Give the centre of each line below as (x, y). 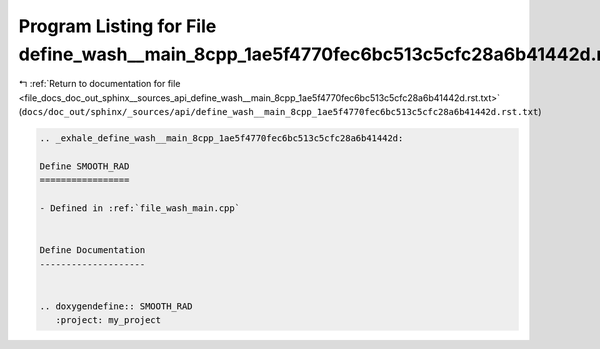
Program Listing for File (117, 26)
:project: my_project (108, 320)
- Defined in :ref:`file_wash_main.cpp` (139, 208)
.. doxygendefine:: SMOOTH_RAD (116, 306)
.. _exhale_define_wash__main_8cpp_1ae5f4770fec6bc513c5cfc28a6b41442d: (221, 138)
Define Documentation (92, 250)
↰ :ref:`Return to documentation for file (99, 84)
